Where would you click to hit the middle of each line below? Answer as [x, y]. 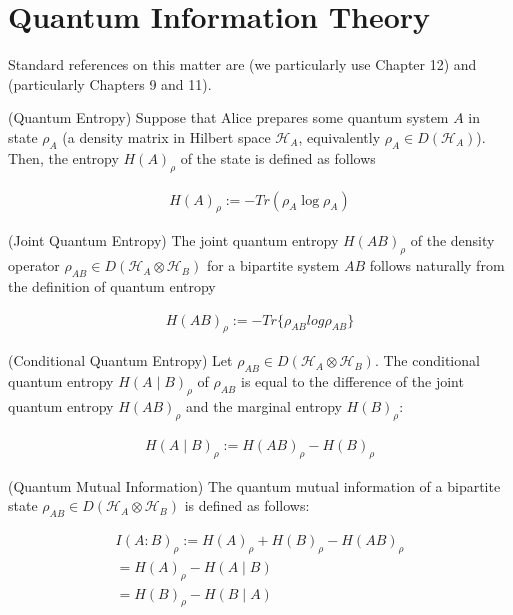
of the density [452, 240]
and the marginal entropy [263, 405]
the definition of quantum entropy [112, 285]
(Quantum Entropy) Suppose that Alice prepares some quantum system [228, 117]
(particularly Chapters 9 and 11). [110, 83]
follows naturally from [437, 265]
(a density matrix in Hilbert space [166, 136]
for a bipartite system [273, 265]
